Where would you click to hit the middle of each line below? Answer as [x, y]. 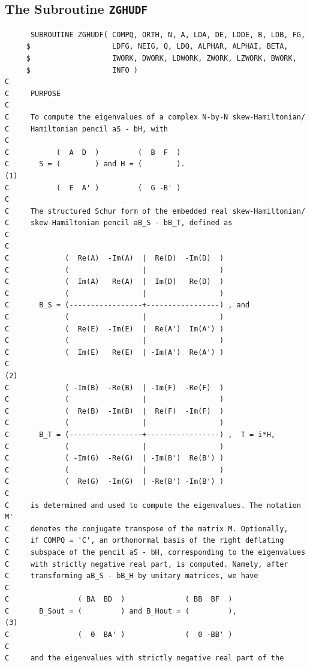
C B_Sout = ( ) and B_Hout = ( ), [121, 611]
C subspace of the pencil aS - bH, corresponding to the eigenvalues [155, 552]
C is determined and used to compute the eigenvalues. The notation [153, 505]
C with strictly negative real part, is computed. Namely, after [147, 564]
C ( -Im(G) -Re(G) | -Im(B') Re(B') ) [115, 458]
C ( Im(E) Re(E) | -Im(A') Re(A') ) [115, 352]
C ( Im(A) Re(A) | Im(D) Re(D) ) [115, 282]
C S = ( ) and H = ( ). [95, 164]
